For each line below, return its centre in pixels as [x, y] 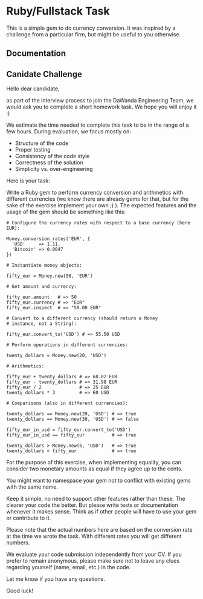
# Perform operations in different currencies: [67, 345]
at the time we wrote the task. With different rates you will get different [94, 536]
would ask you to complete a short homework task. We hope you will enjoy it [101, 107]
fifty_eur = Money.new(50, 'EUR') [50, 276]
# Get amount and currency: [42, 287]
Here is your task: [28, 181]
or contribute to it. [29, 518]
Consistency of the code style [52, 156]
